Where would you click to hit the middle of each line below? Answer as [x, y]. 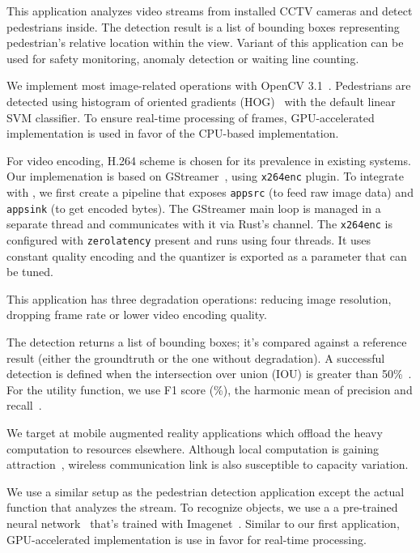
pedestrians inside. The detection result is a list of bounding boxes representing [203, 26]
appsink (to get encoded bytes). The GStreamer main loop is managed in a [194, 208]
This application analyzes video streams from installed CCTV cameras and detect [210, 11]
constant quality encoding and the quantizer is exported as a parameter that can [207, 255]
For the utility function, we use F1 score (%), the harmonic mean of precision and [210, 389]
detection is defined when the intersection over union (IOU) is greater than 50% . [209, 374]
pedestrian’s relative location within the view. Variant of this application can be [205, 43]
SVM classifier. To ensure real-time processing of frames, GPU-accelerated [191, 117]
